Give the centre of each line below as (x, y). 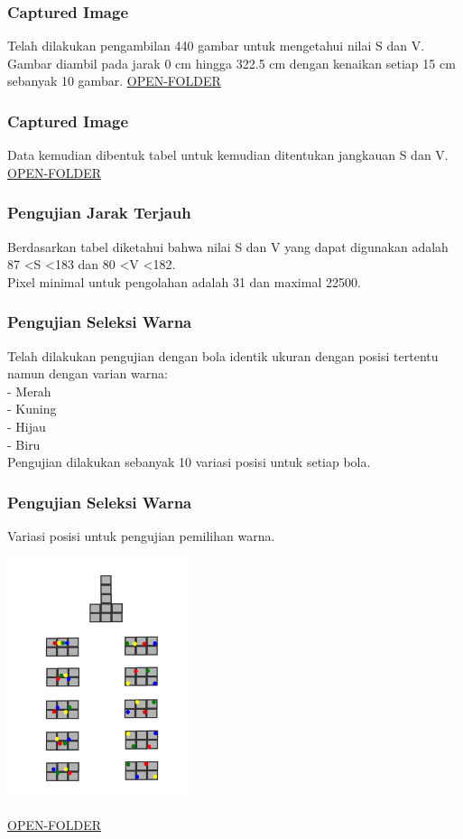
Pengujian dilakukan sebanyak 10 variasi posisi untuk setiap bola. (189, 462)
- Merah (29, 391)
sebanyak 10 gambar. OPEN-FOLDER (114, 81)
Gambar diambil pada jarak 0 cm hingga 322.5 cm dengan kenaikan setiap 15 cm (231, 63)
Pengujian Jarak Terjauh (99, 213)
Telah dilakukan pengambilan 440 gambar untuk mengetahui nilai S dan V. (216, 46)
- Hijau (27, 426)
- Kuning (32, 409)
